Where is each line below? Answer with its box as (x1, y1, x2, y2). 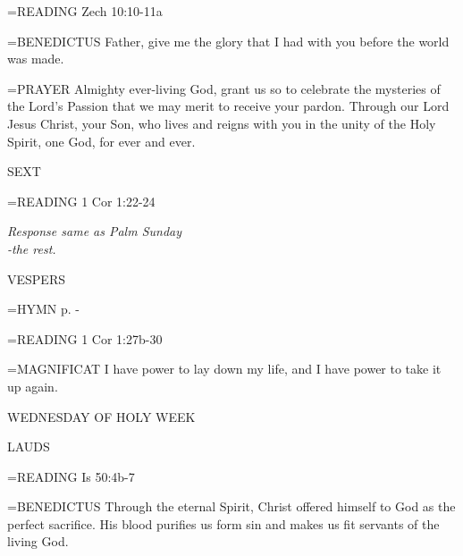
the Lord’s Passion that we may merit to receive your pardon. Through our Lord (7, 97, 450, 115)
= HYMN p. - (7, 299, 80, 318)
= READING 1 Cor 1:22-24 (7, 191, 156, 210)
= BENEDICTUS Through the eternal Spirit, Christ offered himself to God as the (7, 497, 456, 516)
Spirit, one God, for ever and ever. (7, 131, 196, 150)
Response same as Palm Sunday (7, 222, 182, 240)
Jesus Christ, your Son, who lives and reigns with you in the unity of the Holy (7, 114, 436, 132)
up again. (7, 376, 58, 395)
